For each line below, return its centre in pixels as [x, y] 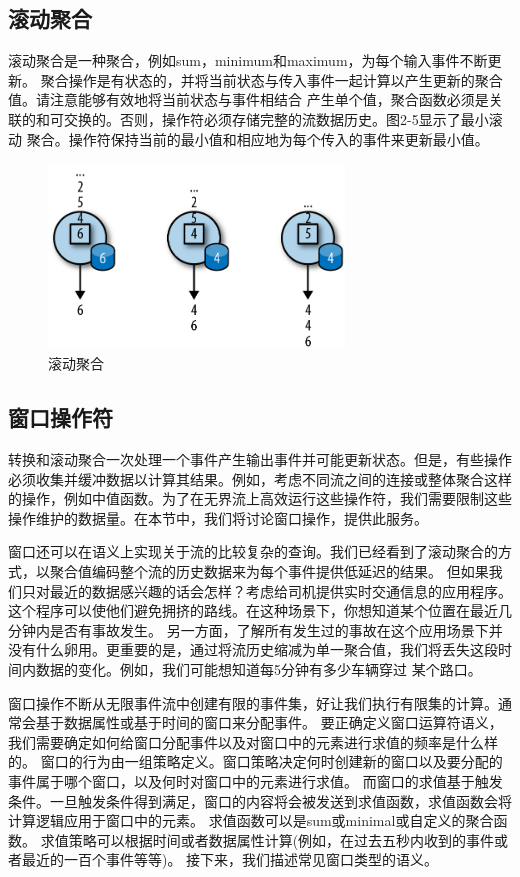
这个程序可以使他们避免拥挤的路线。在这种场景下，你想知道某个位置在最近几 [260, 610]
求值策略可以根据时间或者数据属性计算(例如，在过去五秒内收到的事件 [267, 839]
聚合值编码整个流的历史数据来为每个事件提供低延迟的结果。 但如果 [269, 571]
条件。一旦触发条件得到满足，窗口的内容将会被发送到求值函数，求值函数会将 [260, 800]
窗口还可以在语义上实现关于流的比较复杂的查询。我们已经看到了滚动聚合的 [253, 551]
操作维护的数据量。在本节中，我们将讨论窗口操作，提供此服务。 [218, 517]
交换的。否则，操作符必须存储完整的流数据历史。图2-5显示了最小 [276, 118]
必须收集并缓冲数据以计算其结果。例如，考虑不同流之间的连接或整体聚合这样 [260, 478]
